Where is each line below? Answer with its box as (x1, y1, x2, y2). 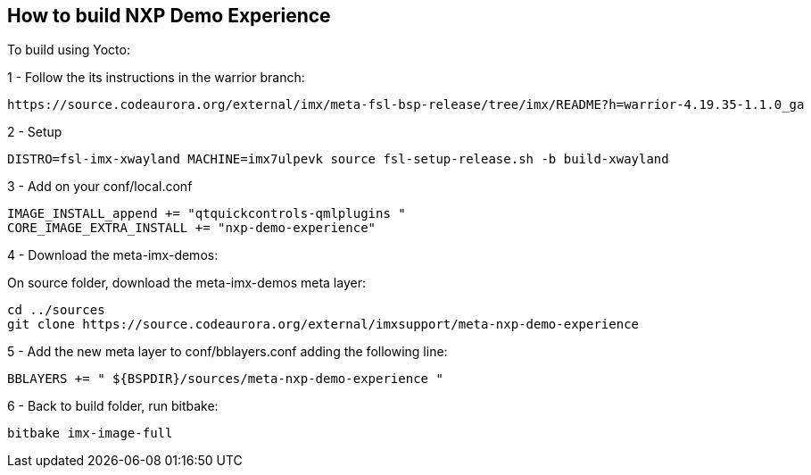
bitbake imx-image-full (7, 426, 173, 441)
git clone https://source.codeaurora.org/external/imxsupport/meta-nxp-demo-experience (7, 317, 640, 332)
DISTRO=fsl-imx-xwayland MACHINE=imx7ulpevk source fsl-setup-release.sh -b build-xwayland (7, 152, 669, 167)
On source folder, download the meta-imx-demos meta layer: (7, 275, 366, 291)
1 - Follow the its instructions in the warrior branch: (7, 70, 305, 86)
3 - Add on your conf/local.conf (7, 179, 193, 195)
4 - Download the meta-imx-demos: (7, 247, 219, 263)
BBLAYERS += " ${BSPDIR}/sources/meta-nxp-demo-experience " (7, 371, 443, 387)
